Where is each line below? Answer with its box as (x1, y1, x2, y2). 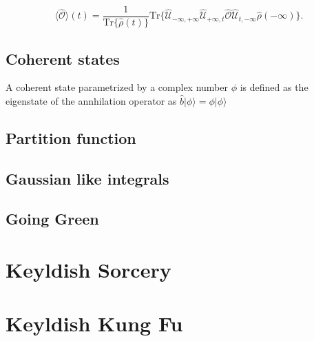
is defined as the (240, 80, 308, 94)
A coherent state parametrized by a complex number (6, 80, 228, 94)
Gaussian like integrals (6, 167, 169, 189)
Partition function (6, 127, 136, 148)
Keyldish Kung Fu (6, 309, 183, 338)
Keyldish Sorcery (6, 256, 171, 284)
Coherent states (6, 48, 120, 69)
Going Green (6, 208, 99, 229)
